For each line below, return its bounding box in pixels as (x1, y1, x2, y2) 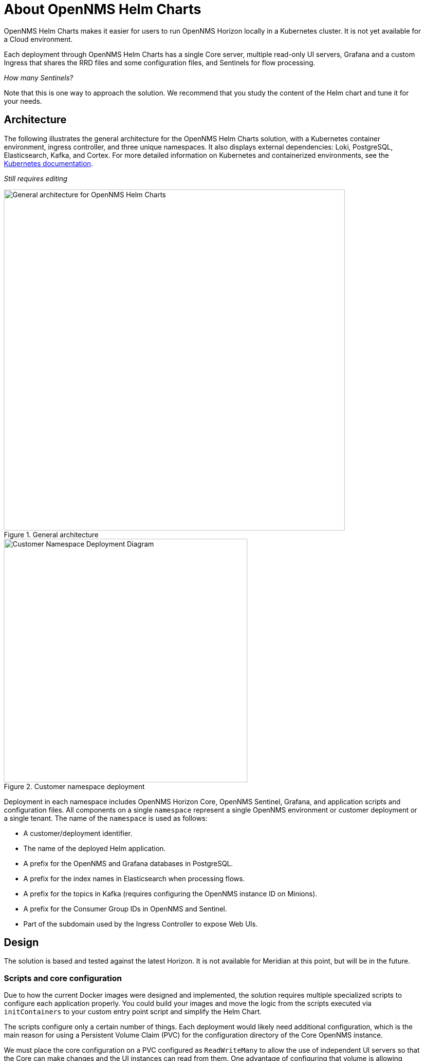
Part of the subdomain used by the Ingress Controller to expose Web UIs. (23, 919, 258, 928)
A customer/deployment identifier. (23, 829, 132, 837)
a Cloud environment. (4, 35, 73, 43)
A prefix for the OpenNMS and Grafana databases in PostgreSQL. (23, 859, 233, 868)
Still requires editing (4, 174, 68, 183)
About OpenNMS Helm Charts (4, 1, 202, 18)
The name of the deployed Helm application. (23, 844, 166, 853)
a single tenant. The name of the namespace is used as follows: (4, 814, 207, 822)
